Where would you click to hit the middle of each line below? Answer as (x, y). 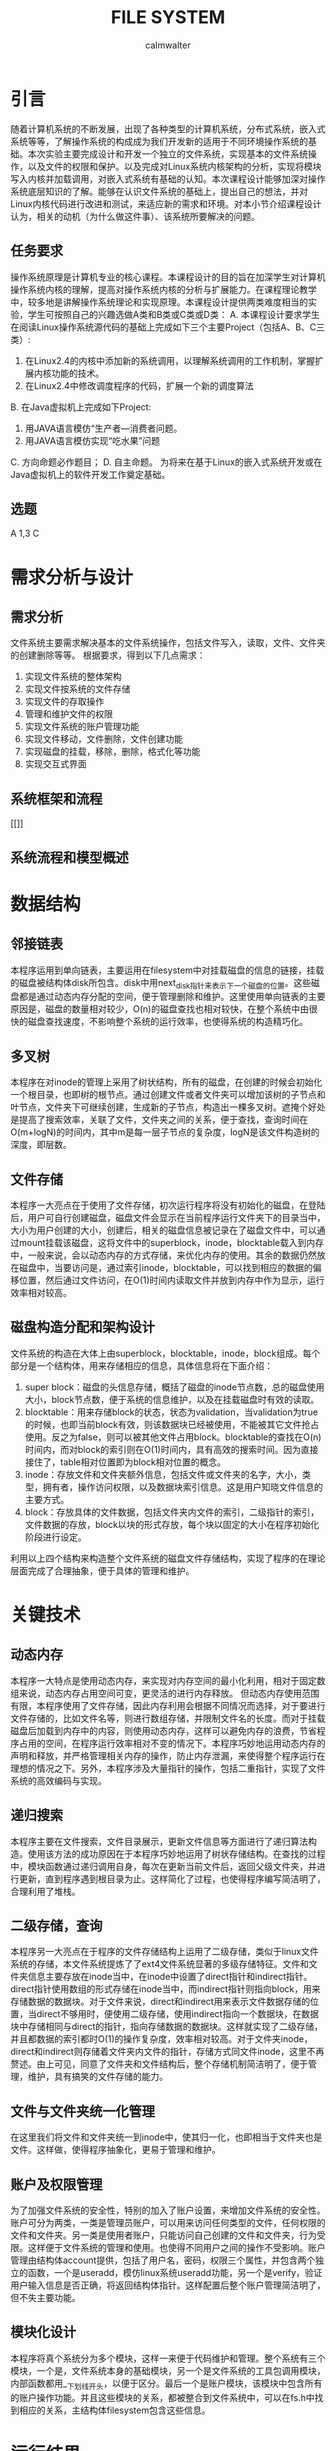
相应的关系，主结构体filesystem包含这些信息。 (114, 2410)
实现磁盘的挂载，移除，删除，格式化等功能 (112, 752)
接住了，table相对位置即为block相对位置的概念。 (125, 1462)
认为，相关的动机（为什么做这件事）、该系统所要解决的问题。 (135, 216)
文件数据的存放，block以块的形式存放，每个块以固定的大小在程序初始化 (172, 1524)
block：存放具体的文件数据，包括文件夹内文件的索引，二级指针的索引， (172, 1512)
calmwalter (168, 45)
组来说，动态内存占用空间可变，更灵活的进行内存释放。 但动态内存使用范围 (165, 1693)
